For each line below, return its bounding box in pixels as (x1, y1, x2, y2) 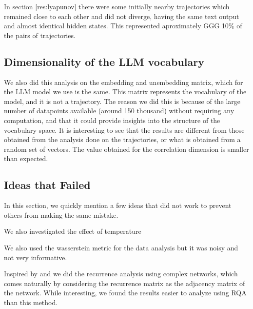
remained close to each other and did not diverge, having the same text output (4, 11, 239, 21)
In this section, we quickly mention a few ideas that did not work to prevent (4, 200, 232, 210)
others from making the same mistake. (4, 209, 118, 220)
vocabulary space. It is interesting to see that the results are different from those (4, 124, 245, 135)
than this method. (4, 297, 58, 307)
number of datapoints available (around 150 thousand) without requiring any (4, 105, 234, 116)
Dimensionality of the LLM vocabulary (4, 54, 204, 69)
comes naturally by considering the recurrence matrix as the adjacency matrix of (4, 278, 245, 288)
